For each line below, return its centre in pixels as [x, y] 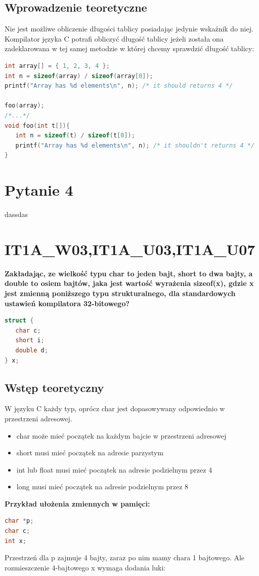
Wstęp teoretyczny [54, 387]
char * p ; [19, 521]
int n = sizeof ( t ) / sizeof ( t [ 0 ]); [75, 136]
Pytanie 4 [39, 190]
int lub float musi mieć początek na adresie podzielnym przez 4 [114, 469]
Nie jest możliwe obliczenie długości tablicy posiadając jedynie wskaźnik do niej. [129, 29]
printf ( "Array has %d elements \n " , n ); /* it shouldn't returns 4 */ [135, 145]
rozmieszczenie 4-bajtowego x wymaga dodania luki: [85, 567]
